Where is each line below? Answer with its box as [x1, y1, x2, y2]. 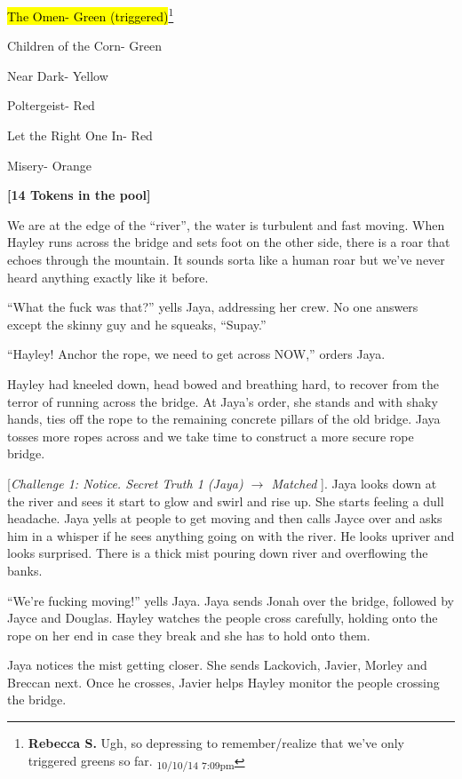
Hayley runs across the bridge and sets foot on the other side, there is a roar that [7, 233, 450, 251]
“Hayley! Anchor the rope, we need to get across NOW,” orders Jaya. [7, 345, 386, 363]
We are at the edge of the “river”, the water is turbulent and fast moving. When [7, 215, 445, 234]
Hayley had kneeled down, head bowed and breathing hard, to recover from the [7, 374, 439, 393]
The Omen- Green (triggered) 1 [7, 4, 174, 25]
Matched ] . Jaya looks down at [271, 473, 437, 492]
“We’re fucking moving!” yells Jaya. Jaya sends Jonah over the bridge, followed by [7, 591, 454, 609]
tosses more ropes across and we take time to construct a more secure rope [7, 426, 414, 445]
